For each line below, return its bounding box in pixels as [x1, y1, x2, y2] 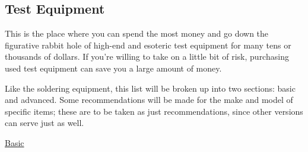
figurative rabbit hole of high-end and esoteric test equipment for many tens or [5, 38, 291, 51]
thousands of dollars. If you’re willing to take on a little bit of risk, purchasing [5, 50, 289, 63]
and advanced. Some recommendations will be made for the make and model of [5, 93, 293, 106]
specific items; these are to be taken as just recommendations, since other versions [5, 105, 303, 117]
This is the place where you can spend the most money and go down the [5, 27, 269, 40]
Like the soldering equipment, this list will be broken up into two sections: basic [5, 82, 296, 94]
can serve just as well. [5, 117, 84, 129]
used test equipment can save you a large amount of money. [5, 62, 222, 74]
